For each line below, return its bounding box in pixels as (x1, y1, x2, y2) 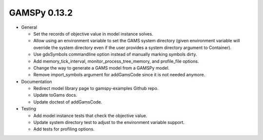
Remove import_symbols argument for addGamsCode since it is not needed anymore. (33, 72, 206, 78)
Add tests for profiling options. (33, 126, 95, 132)
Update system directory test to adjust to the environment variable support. (33, 120, 185, 125)
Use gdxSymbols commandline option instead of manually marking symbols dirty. (33, 52, 197, 57)
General (21, 24, 38, 30)
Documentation (21, 78, 52, 85)
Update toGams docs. (33, 92, 77, 98)
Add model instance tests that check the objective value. (33, 112, 148, 119)
